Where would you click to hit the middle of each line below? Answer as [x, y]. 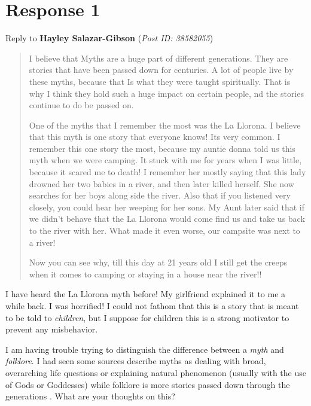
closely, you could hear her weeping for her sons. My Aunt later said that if [167, 207]
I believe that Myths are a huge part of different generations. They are [158, 58]
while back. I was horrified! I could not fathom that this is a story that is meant [152, 306]
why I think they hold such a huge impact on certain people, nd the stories [166, 93]
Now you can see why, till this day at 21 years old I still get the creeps [158, 262]
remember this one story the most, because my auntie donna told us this [162, 148]
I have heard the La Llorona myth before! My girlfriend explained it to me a [146, 294]
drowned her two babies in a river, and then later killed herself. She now [161, 183]
